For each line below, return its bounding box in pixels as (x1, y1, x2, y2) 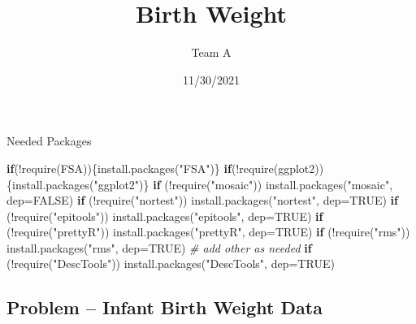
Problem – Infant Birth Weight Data (6, 295, 323, 320)
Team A (191, 44, 232, 61)
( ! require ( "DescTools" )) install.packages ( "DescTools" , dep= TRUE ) (6, 255, 335, 272)
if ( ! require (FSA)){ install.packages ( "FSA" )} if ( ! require (6, 159, 274, 176)
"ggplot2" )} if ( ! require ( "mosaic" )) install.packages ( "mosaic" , (93, 175, 393, 192)
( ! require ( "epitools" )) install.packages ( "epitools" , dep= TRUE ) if (6, 207, 323, 224)
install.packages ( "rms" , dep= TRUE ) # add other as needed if (6, 239, 312, 256)
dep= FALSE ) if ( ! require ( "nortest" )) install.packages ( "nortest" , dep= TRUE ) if (6, 192, 398, 209)
